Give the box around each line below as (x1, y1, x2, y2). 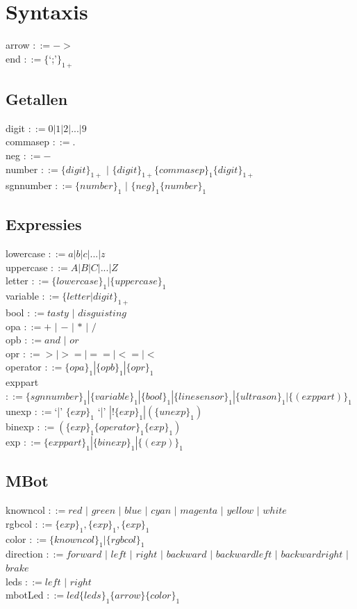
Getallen (6, 88, 68, 109)
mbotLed (6, 587, 44, 602)
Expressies (6, 213, 82, 235)
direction (6, 546, 43, 561)
